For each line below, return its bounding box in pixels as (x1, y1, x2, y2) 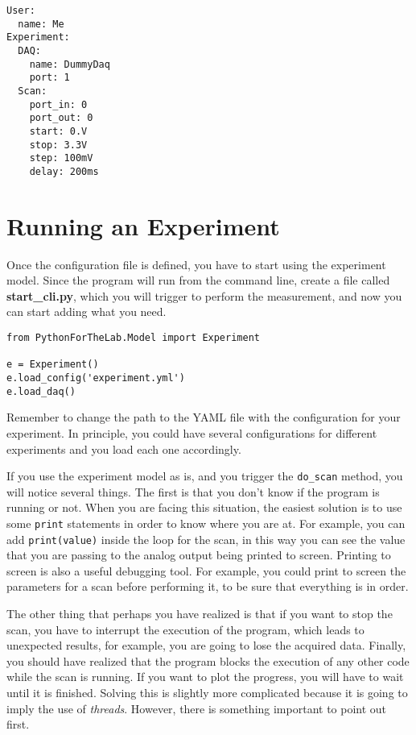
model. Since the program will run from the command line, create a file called (6, 272, 390, 289)
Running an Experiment (6, 209, 280, 242)
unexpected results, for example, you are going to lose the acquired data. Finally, (6, 637, 406, 654)
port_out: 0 (29, 112, 93, 124)
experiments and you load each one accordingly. (6, 440, 241, 457)
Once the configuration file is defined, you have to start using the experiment (6, 255, 386, 272)
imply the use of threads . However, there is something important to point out (6, 700, 387, 716)
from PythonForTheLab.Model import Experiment (6, 332, 260, 344)
